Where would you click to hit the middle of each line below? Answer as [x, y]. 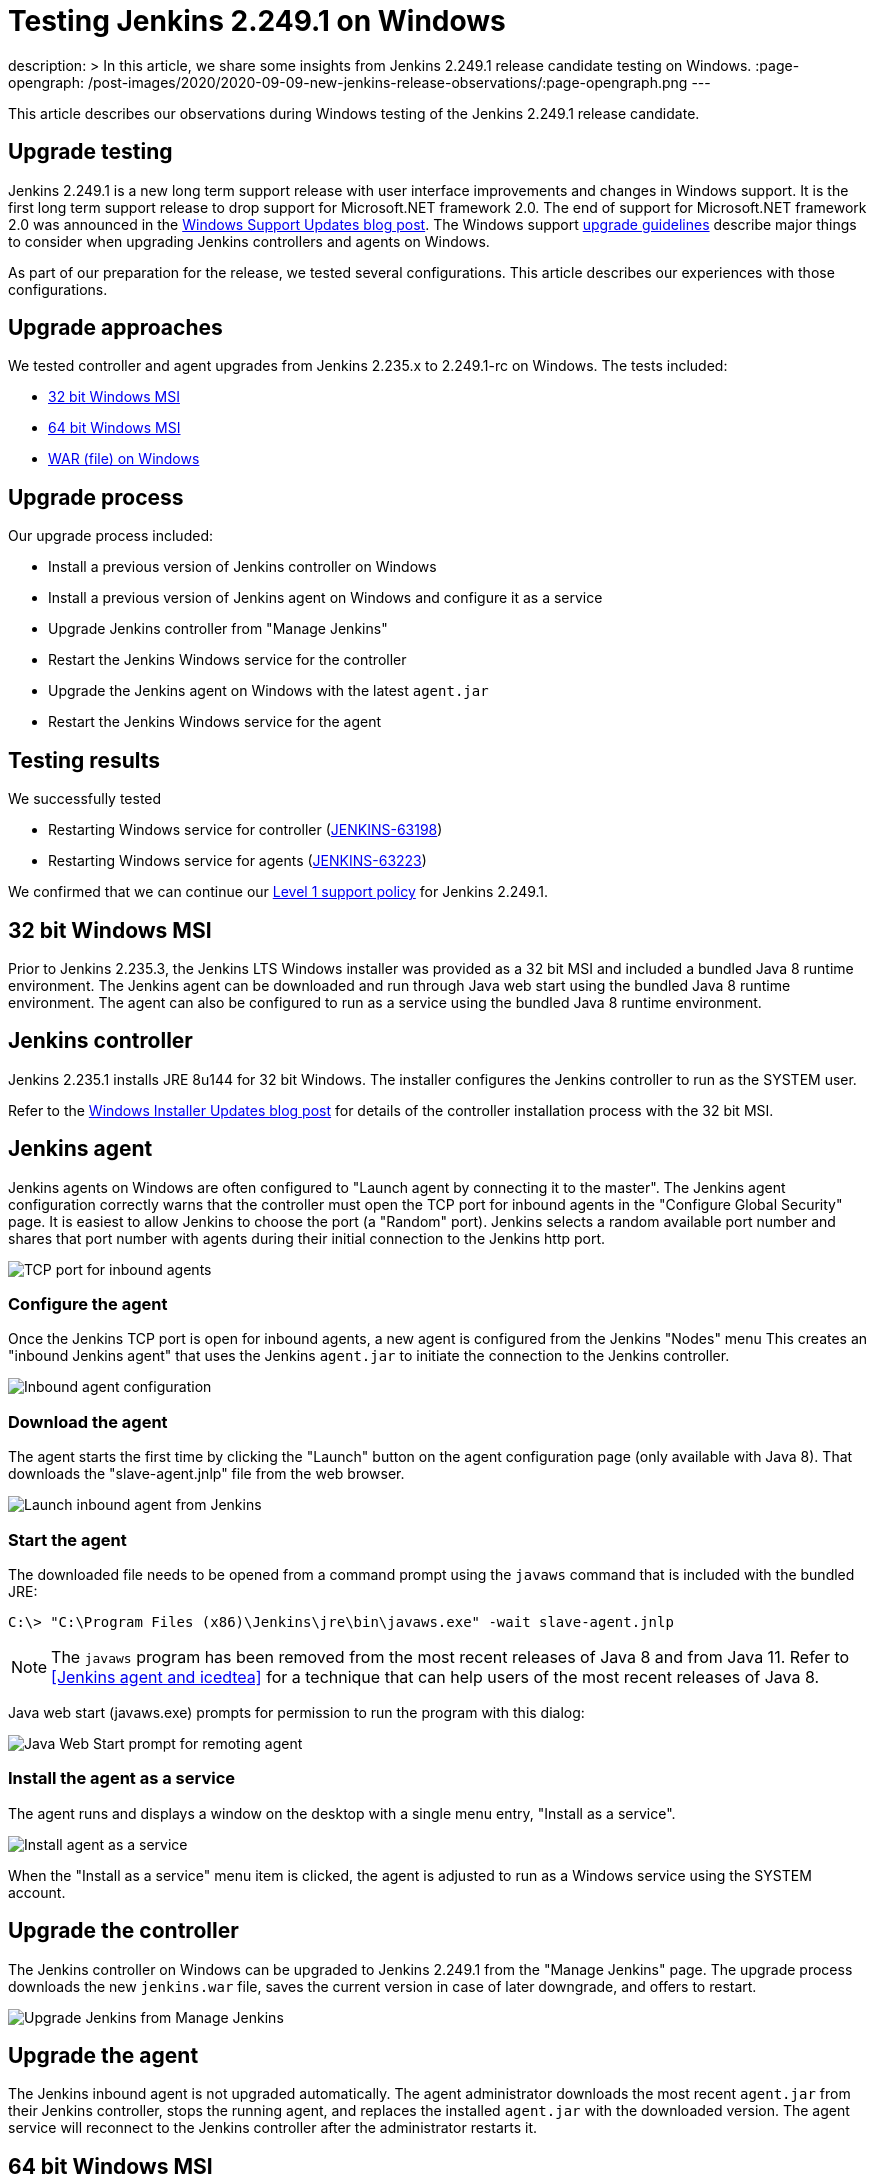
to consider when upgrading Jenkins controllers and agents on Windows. [249, 241]
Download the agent [88, 1421]
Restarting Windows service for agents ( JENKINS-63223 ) [237, 861]
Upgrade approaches [115, 328]
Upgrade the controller [123, 1931]
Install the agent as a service [122, 1778]
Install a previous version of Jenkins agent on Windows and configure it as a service [325, 598]
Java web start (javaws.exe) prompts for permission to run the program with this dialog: [296, 1712]
